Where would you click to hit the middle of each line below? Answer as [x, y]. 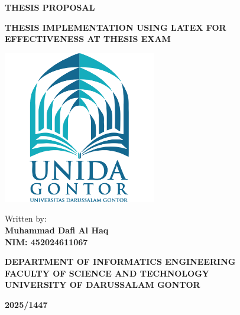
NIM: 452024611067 [46, 241]
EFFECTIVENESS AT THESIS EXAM [88, 39]
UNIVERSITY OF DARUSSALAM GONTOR [103, 285]
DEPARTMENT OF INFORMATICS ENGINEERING [120, 262]
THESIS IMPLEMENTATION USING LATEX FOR [116, 27]
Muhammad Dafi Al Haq [57, 230]
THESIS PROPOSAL [50, 7]
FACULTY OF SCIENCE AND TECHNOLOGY [107, 273]
